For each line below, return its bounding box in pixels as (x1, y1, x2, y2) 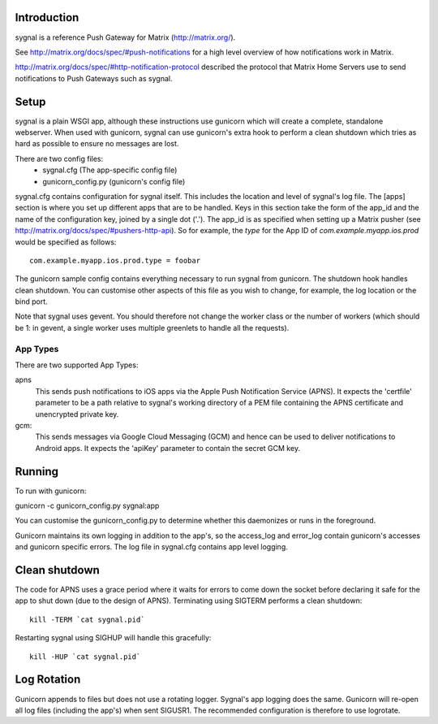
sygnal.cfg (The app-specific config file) (42, 165, 178, 175)
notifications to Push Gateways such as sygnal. (15, 73, 173, 83)
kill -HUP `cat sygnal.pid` (29, 652, 141, 661)
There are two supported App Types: (15, 360, 139, 370)
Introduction (15, 11, 79, 24)
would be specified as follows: (15, 236, 117, 247)
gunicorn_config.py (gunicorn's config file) (42, 176, 186, 186)
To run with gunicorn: (15, 486, 87, 496)
